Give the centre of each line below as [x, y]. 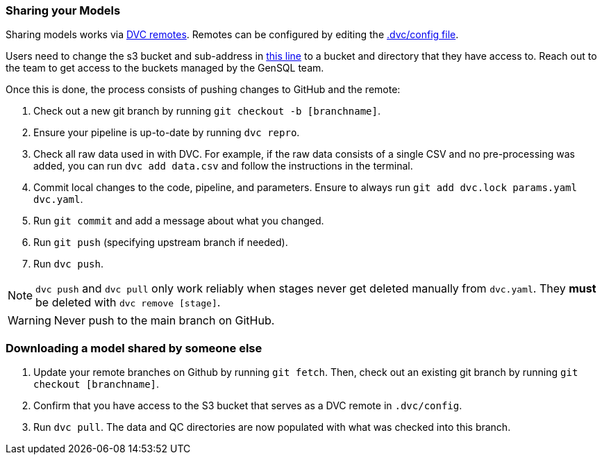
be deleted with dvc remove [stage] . [128, 303]
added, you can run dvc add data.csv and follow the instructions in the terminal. [223, 166]
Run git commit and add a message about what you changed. [179, 221]
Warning [30, 321]
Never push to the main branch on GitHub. [164, 321]
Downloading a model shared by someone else [134, 348]
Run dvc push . [68, 264]
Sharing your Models [63, 10]
